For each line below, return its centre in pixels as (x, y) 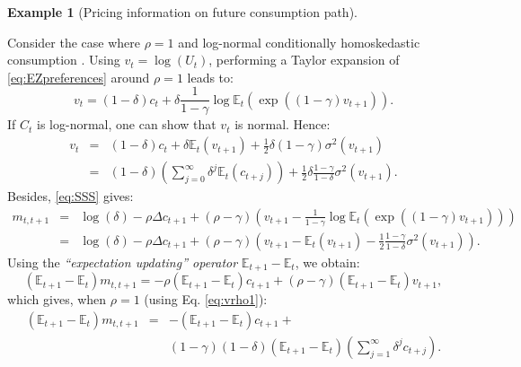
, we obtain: (327, 262)
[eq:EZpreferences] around (79, 77)
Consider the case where (74, 42)
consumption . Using (64, 60)
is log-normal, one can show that (127, 124)
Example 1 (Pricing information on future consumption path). (182, 12)
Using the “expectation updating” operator (123, 262)
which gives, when (57, 299)
